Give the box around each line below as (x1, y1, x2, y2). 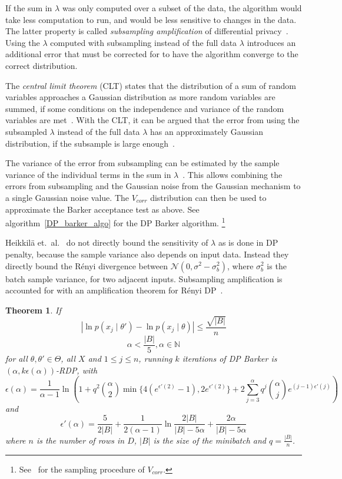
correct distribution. (5, 59, 78, 71)
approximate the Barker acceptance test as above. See (5, 203, 200, 215)
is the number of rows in (36, 434, 125, 446)
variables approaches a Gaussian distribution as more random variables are (5, 91, 275, 103)
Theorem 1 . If (5, 303, 61, 316)
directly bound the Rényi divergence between (5, 259, 168, 272)
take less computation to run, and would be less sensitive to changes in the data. (5, 13, 297, 25)
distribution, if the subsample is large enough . (5, 137, 175, 149)
